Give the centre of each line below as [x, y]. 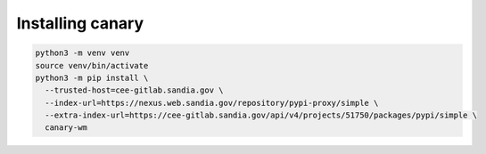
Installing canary [80, 23]
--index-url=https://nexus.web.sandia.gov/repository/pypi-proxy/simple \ [212, 103]
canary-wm [66, 128]
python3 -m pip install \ [92, 77]
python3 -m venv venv [82, 53]
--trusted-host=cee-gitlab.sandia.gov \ [134, 90]
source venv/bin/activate [92, 65]
